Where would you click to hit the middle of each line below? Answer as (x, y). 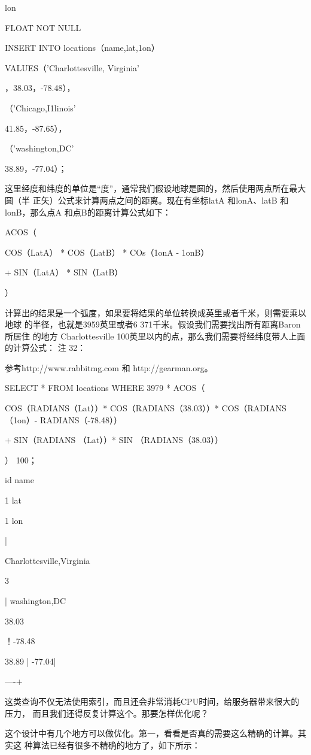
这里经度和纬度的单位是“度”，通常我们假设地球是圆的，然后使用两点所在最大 (155, 188)
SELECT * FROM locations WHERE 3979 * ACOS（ (105, 388)
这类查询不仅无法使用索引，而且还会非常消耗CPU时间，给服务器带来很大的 (152, 701)
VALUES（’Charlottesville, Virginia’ (72, 67)
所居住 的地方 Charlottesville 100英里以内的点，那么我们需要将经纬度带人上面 (155, 336)
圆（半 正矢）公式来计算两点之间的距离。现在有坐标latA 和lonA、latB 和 (147, 200)
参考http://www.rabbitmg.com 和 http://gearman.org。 (109, 367)
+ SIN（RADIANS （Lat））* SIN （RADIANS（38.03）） (114, 440)
